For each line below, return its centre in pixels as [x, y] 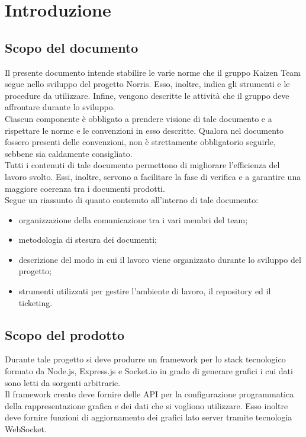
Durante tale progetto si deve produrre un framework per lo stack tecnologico [145, 359]
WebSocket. [26, 429]
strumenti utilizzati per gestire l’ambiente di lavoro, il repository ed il [145, 291]
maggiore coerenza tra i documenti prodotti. [85, 188]
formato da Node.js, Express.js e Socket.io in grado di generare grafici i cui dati [149, 371]
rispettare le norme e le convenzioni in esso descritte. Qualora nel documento [144, 130]
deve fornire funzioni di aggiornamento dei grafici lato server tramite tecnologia [149, 417]
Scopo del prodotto [65, 334]
